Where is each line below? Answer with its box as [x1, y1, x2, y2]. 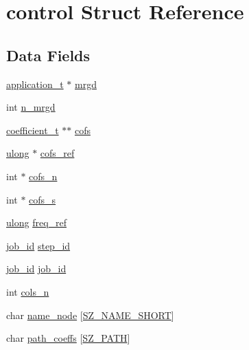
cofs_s [29, 192, 56, 206]
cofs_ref [40, 146, 75, 160]
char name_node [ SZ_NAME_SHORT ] [6, 307, 174, 322]
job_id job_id [6, 261, 67, 276]
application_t [6, 76, 64, 91]
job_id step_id [6, 238, 71, 252]
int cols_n [6, 284, 49, 298]
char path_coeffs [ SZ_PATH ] [6, 331, 130, 345]
